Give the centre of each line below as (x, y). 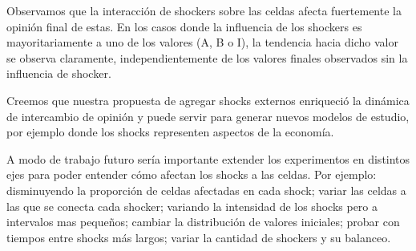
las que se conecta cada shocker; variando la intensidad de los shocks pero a (192, 206)
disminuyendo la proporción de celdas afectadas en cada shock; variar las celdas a (206, 190)
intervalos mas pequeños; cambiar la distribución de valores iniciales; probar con (203, 222)
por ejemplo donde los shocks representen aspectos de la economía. (170, 132)
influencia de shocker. (59, 73)
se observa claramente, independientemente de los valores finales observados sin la (207, 57)
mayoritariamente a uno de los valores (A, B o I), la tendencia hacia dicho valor (202, 42)
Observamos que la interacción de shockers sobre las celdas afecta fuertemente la (204, 10)
